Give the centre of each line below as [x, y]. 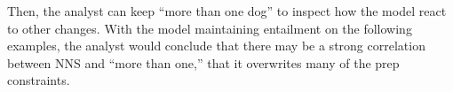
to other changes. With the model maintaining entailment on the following [210, 28]
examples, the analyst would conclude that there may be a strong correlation [216, 46]
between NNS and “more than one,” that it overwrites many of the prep [203, 62]
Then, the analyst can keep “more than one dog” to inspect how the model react [227, 11]
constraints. [39, 80]
